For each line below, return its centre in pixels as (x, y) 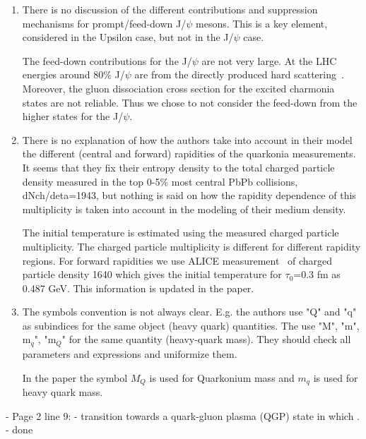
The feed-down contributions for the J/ (107, 60)
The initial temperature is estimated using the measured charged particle (181, 233)
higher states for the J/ (73, 116)
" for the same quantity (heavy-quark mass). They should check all (206, 339)
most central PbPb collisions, (235, 181)
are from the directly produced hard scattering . (239, 74)
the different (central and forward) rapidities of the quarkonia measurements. (189, 154)
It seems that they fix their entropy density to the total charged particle (178, 167)
